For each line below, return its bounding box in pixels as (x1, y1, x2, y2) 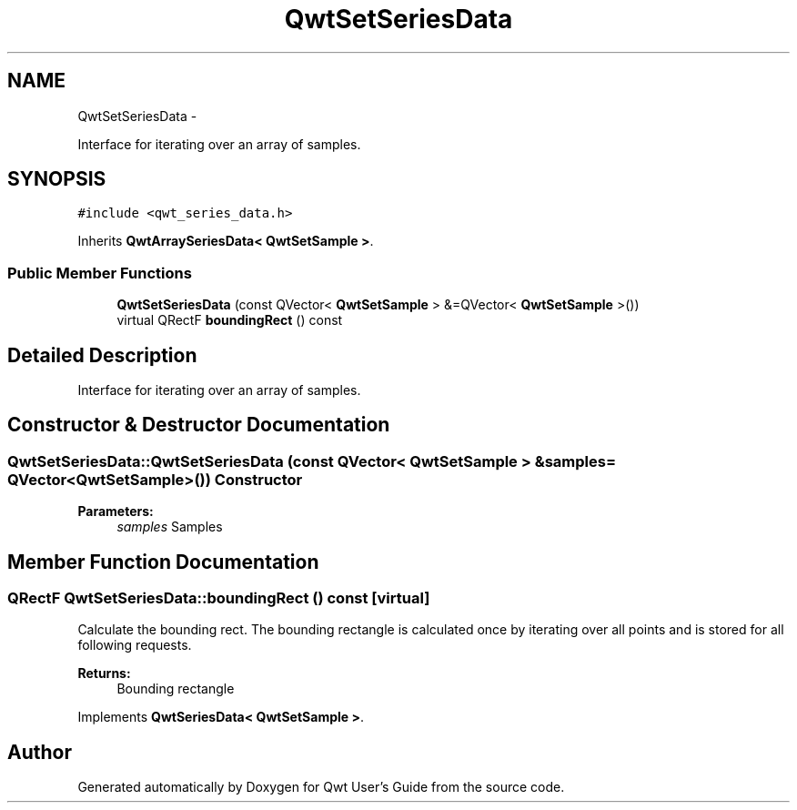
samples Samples (116, 519, 223, 535)
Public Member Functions (7, 263, 192, 282)
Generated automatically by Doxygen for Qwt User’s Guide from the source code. (77, 779, 565, 795)
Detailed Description (7, 343, 197, 367)
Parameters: (77, 503, 154, 520)
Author (7, 740, 72, 764)
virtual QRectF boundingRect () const (116, 312, 343, 329)
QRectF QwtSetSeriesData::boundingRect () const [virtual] (7, 589, 430, 608)
